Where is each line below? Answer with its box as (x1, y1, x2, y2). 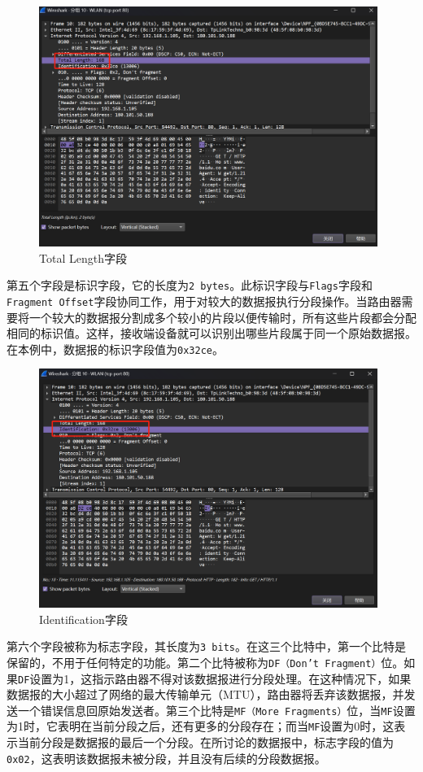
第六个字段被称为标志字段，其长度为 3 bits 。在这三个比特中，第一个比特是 (7, 638, 406, 655)
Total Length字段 (39, 249, 127, 266)
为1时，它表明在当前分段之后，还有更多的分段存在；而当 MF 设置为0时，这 (7, 717, 395, 735)
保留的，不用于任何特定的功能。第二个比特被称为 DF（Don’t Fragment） (7, 653, 382, 670)
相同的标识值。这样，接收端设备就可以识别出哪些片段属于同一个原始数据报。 (7, 325, 416, 342)
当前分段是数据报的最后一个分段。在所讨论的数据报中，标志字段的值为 (17, 734, 394, 751)
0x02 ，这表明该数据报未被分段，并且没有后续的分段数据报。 (7, 749, 326, 766)
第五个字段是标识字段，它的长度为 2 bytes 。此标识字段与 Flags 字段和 (7, 277, 373, 294)
